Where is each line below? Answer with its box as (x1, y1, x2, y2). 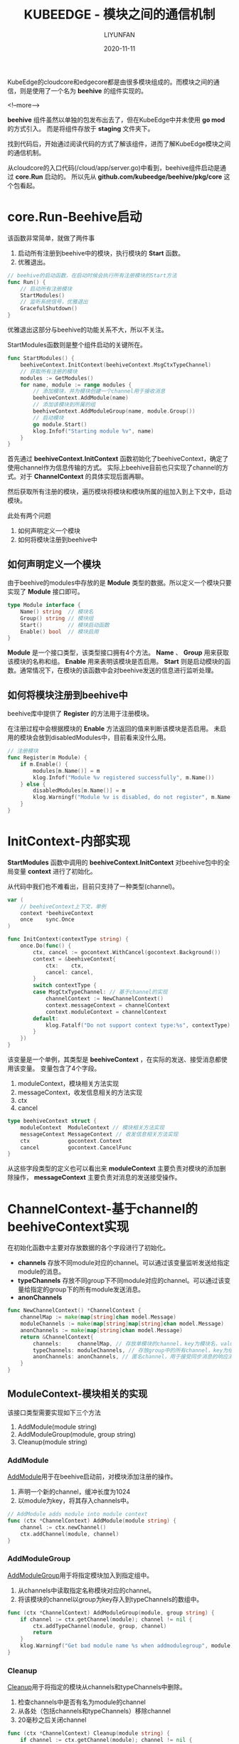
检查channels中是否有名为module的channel (17, 1698, 146, 1706)
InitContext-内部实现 (7, 833, 131, 850)
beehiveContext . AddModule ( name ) (33, 394, 129, 402)
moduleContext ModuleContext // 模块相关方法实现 (20, 1124, 165, 1131)
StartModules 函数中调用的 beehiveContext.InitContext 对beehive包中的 (7, 858, 224, 867)
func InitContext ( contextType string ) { (7, 936, 129, 943)
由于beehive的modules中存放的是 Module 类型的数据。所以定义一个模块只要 (7, 578, 232, 587)
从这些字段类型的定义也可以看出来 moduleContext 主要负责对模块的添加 (7, 1164, 221, 1173)
